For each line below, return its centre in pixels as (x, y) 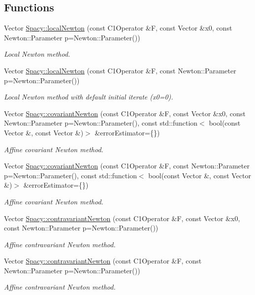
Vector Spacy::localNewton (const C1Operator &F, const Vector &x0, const (118, 28)
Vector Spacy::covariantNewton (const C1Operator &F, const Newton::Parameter (127, 166)
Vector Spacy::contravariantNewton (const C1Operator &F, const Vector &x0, (122, 218)
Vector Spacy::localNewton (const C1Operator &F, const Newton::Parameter (120, 70)
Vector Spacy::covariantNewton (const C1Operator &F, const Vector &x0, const (125, 113)
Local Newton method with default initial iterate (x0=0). (89, 97)
